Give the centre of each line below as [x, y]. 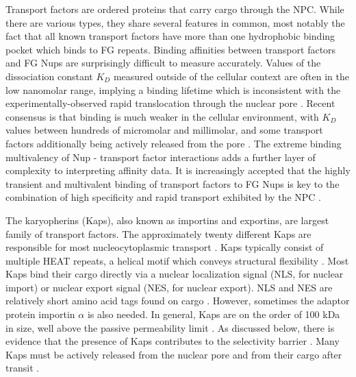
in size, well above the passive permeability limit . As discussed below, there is [170, 327]
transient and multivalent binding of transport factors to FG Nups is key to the [173, 183]
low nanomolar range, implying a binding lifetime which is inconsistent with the [173, 89]
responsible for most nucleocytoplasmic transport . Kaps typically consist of [165, 247]
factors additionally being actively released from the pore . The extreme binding [174, 143]
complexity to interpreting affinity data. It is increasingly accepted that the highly [178, 170]
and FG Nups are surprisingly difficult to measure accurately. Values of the [163, 63]
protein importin [40, 314]
